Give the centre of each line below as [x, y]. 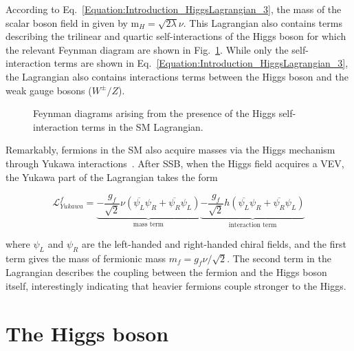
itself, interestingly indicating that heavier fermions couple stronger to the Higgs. [176, 285]
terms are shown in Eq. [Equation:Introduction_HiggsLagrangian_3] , [201, 63]
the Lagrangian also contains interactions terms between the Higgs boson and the [177, 76]
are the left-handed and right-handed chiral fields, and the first [214, 243]
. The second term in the [279, 258]
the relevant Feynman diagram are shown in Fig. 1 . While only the [147, 49]
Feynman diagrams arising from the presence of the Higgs [154, 113]
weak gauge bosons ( [49, 90]
